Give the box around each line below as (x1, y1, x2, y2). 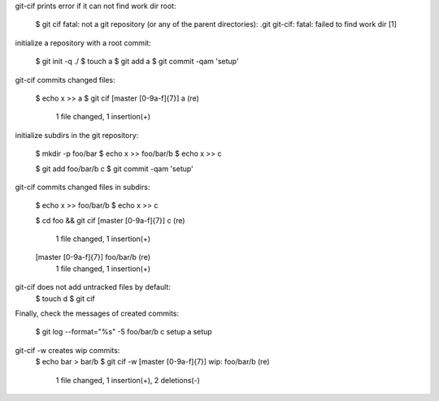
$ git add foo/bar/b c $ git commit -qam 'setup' (35, 163, 194, 174)
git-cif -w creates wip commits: (15, 345, 120, 355)
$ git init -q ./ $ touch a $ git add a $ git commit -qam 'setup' (35, 57, 239, 67)
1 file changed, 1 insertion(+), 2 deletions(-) (55, 375, 201, 385)
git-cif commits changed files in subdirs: (15, 182, 150, 192)
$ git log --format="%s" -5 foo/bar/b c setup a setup (35, 327, 213, 337)
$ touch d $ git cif (35, 293, 95, 304)
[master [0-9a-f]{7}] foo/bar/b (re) (35, 252, 150, 262)
